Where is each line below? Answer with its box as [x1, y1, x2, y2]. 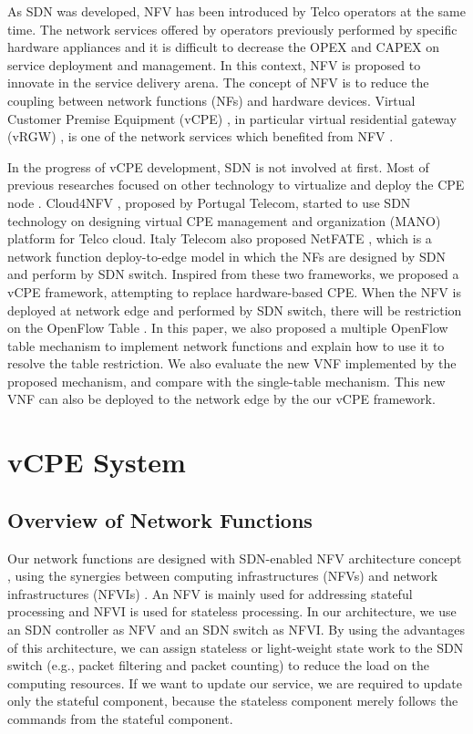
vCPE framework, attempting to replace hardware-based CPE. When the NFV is [7, 282, 461, 301]
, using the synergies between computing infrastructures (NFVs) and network [7, 566, 438, 585]
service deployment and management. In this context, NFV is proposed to [7, 55, 421, 74]
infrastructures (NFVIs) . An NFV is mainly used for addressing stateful [7, 584, 413, 603]
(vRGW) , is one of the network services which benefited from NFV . [7, 127, 394, 146]
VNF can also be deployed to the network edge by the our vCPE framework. [7, 389, 436, 408]
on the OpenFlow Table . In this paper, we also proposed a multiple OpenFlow [7, 318, 448, 337]
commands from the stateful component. [7, 708, 233, 728]
